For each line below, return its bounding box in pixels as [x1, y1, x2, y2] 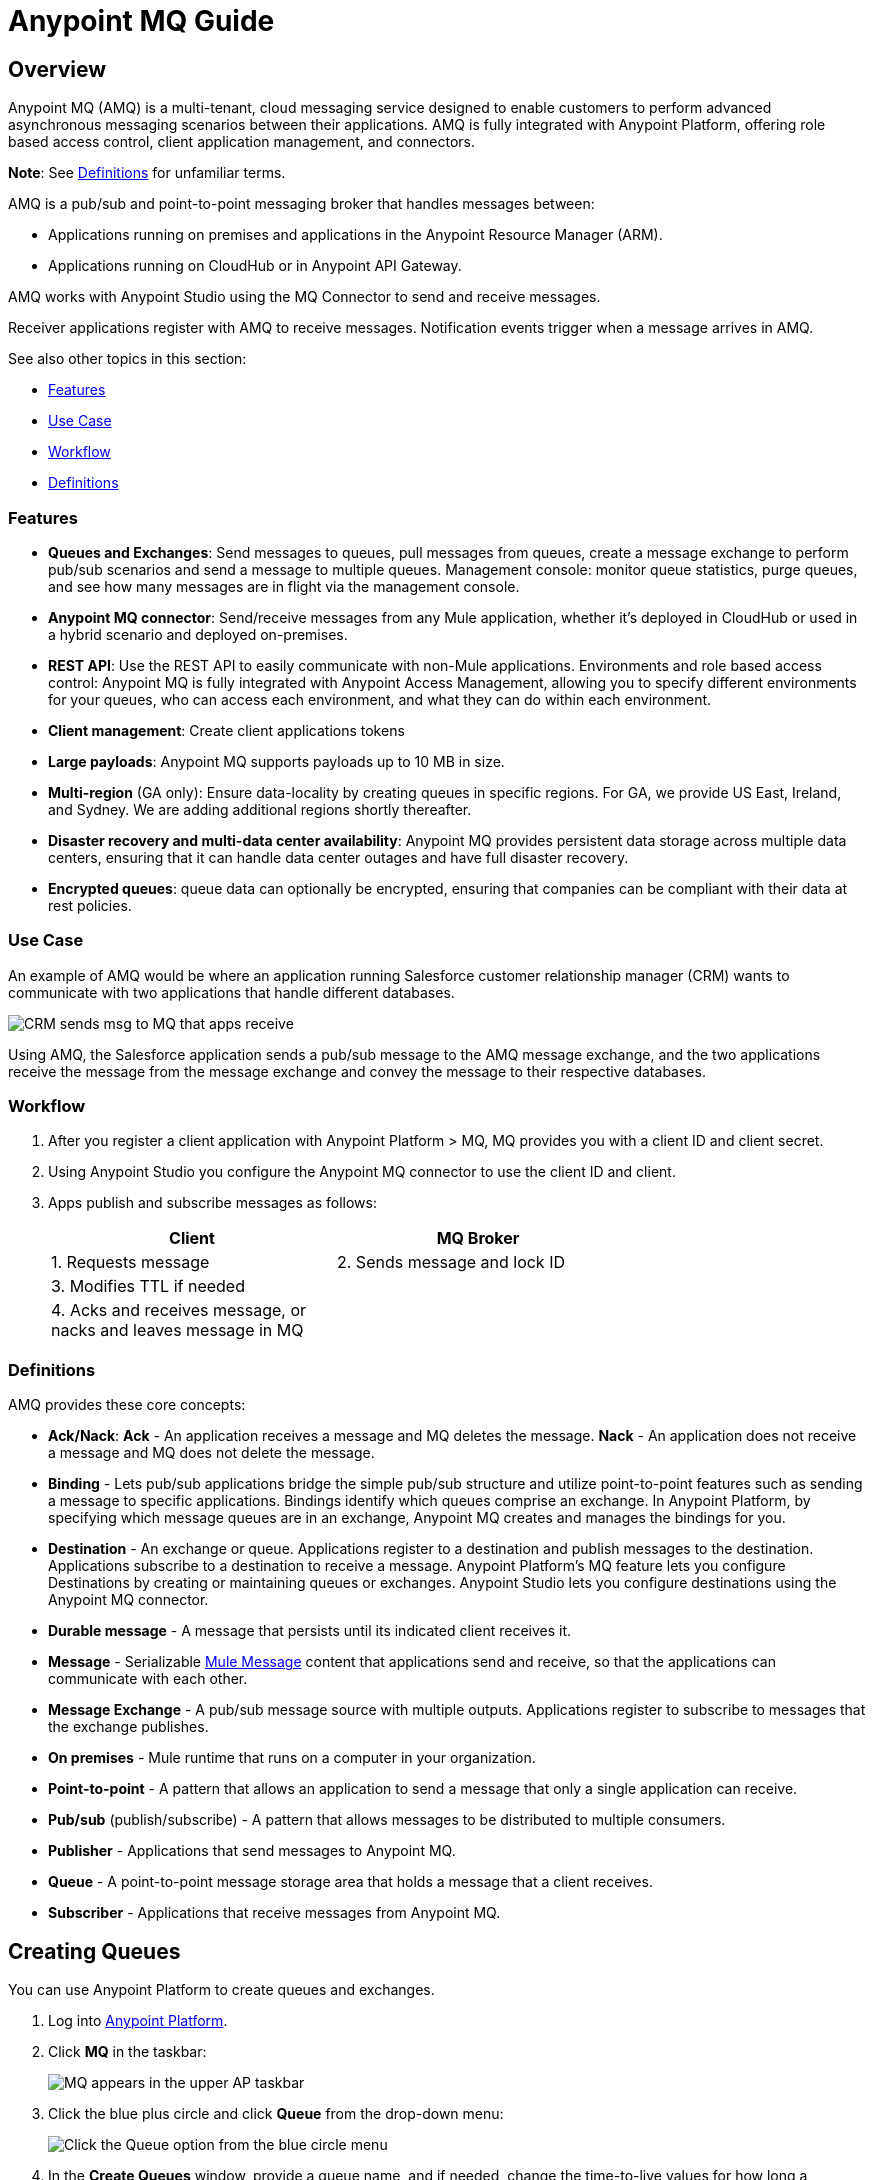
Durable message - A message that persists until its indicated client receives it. [48, 1622, 572, 1640]
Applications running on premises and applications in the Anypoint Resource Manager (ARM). [48, 226, 663, 244]
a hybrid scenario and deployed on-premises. [48, 625, 348, 643]
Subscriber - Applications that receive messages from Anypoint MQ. [48, 1904, 501, 1922]
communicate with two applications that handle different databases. [8, 983, 455, 1001]
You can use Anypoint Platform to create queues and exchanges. [8, 1981, 435, 1999]
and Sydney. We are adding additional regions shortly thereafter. [48, 800, 472, 818]
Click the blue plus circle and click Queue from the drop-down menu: [48, 2105, 504, 2123]
